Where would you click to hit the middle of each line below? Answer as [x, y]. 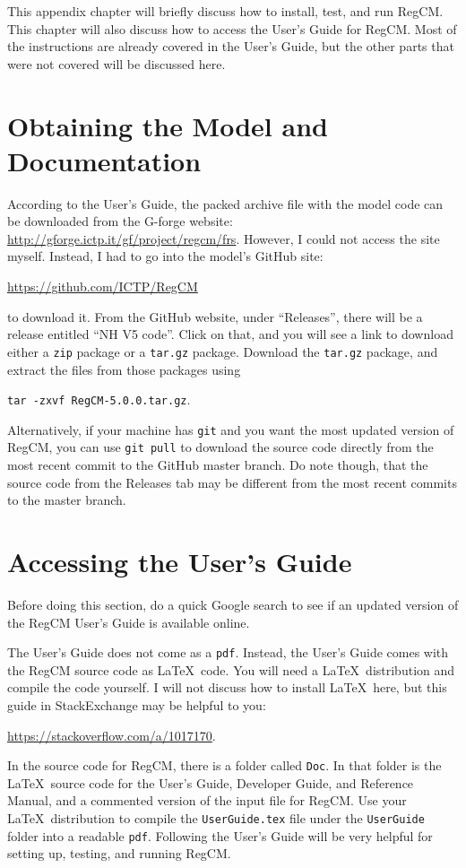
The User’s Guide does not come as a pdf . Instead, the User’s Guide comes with [228, 652]
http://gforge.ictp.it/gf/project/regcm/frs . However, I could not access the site [224, 238]
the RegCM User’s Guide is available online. [129, 622]
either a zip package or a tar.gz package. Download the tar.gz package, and [223, 351]
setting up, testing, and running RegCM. [119, 853]
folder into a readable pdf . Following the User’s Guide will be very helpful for [220, 835]
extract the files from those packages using [124, 369]
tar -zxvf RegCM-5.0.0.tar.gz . [99, 399]
